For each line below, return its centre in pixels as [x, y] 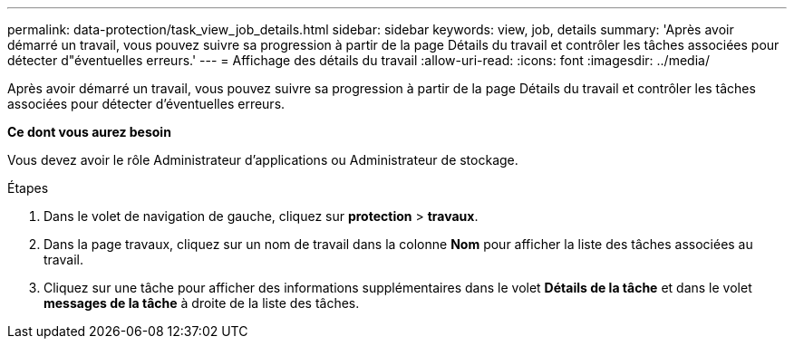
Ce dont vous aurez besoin [89, 132]
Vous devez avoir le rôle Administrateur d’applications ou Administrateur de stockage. [263, 160]
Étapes [28, 188]
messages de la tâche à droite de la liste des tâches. [202, 303]
